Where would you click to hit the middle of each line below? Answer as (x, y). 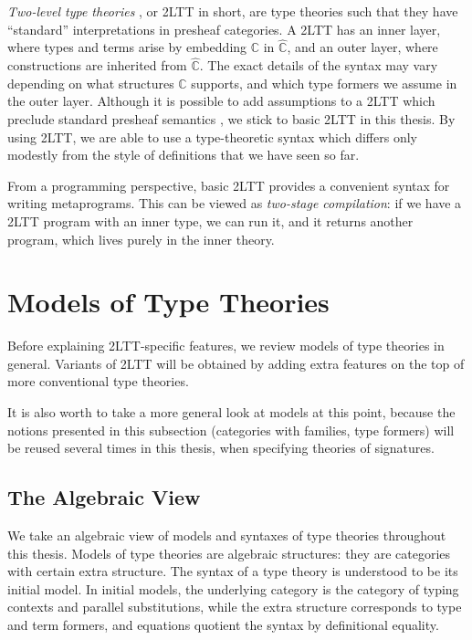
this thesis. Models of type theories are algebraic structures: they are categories (229, 553)
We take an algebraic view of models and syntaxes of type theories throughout (227, 535)
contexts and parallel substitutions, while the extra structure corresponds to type (235, 607)
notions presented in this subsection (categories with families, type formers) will (231, 430)
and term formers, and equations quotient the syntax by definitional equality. (223, 625)
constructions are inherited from (97, 65)
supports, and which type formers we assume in (324, 83)
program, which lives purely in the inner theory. (141, 239)
